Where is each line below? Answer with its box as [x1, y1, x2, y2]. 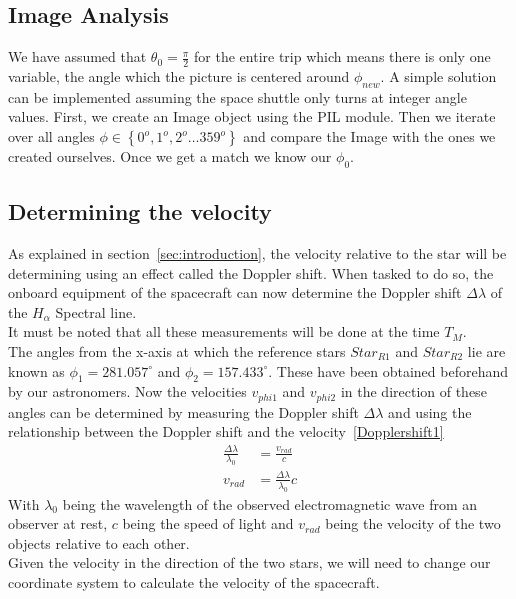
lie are [467, 340, 506, 361]
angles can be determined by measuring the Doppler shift [8, 401, 359, 422]
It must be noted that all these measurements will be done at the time [8, 321, 440, 342]
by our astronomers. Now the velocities [8, 381, 247, 402]
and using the [388, 401, 472, 422]
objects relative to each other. [8, 532, 190, 553]
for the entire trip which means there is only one [194, 46, 491, 67]
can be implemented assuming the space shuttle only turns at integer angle [8, 86, 467, 107]
